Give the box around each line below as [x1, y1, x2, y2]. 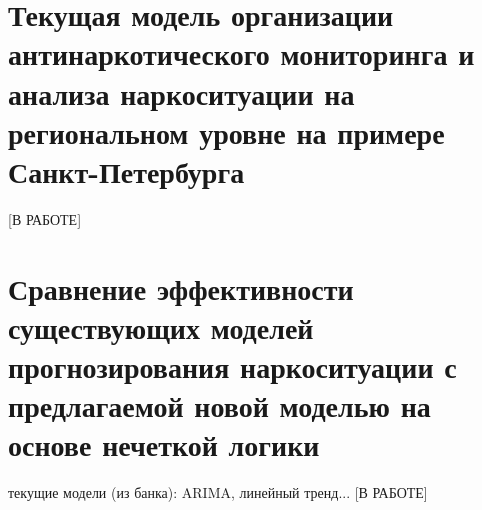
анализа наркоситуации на [8, 72, 355, 113]
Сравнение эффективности [8, 267, 354, 308]
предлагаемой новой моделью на [8, 385, 431, 426]
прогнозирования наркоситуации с [8, 346, 457, 387]
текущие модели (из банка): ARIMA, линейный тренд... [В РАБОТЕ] [8, 482, 428, 503]
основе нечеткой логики [8, 424, 320, 465]
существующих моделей [8, 306, 314, 347]
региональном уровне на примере [8, 111, 445, 152]
